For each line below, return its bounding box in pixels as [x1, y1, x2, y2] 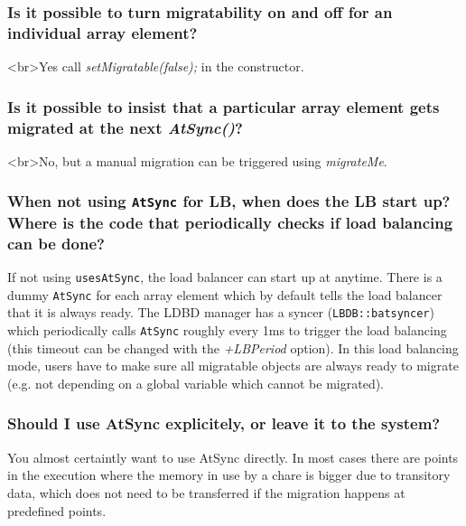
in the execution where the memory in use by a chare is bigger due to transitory [7, 465, 451, 484]
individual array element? [7, 21, 198, 43]
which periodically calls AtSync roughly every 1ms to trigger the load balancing [7, 321, 447, 340]
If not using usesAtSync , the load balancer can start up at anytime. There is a [7, 268, 443, 286]
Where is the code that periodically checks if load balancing [7, 211, 453, 233]
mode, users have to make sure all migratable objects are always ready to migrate [7, 356, 459, 375]
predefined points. [7, 501, 107, 520]
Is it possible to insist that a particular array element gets [7, 95, 440, 117]
